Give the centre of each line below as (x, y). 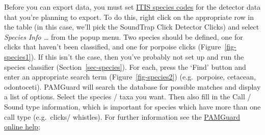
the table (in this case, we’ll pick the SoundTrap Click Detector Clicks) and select (132, 27)
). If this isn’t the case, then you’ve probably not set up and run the (137, 56)
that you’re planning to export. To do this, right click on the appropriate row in (129, 17)
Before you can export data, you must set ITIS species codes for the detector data (132, 7)
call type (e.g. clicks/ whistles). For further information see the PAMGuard (122, 116)
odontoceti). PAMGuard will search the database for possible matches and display (132, 86)
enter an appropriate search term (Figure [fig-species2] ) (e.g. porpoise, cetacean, (130, 77)
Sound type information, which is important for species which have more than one (132, 106)
